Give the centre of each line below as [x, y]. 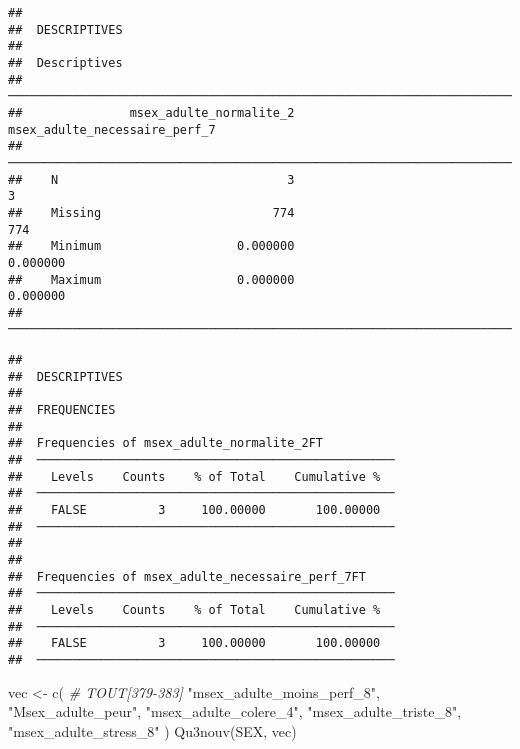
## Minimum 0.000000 [151, 246]
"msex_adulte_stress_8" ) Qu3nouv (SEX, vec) [152, 730]
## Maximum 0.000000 [151, 279]
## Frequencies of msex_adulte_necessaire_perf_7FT [187, 576]
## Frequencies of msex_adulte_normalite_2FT [165, 443]
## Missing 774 [151, 212]
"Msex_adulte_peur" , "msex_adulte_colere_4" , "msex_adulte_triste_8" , [235, 711]
